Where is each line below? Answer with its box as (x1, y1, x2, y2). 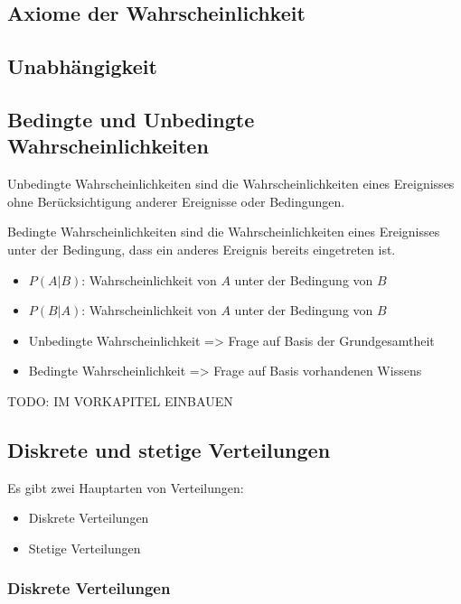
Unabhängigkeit (7, 52, 157, 80)
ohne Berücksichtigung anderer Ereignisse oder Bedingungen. (7, 191, 345, 210)
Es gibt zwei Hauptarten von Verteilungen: (7, 478, 244, 497)
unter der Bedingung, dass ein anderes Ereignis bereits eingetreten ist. (7, 239, 396, 258)
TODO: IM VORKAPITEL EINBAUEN (7, 391, 233, 410)
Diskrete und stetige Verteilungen (7, 435, 331, 463)
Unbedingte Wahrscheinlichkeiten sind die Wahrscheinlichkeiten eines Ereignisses (7, 174, 455, 193)
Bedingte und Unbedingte (7, 105, 255, 133)
